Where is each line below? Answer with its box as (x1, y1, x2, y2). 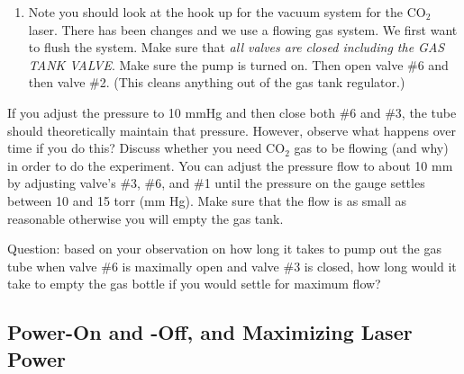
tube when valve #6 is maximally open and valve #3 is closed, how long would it (7, 256, 457, 275)
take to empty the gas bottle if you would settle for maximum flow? (7, 274, 381, 293)
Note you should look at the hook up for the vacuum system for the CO (28, 3, 426, 21)
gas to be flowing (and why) (294, 138, 449, 157)
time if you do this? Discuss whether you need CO (7, 138, 286, 157)
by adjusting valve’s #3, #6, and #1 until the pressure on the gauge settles (7, 174, 425, 192)
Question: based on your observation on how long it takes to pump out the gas (7, 239, 441, 258)
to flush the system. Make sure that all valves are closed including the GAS (28, 38, 445, 57)
